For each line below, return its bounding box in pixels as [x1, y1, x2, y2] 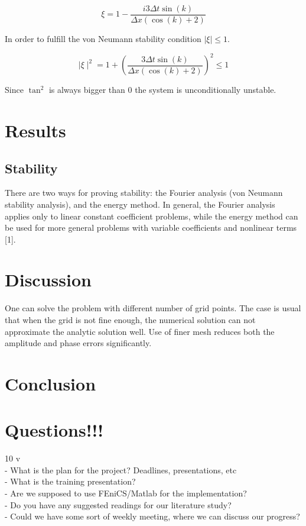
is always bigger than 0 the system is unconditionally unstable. [48, 83, 276, 96]
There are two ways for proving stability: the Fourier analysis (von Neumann [5, 186, 283, 199]
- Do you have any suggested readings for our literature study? [5, 498, 232, 511]
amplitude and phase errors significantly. [5, 337, 152, 349]
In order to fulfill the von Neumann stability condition [5, 33, 201, 45]
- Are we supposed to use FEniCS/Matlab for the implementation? [5, 487, 247, 499]
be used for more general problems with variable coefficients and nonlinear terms [5, 221, 297, 234]
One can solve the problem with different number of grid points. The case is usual [5, 302, 301, 314]
